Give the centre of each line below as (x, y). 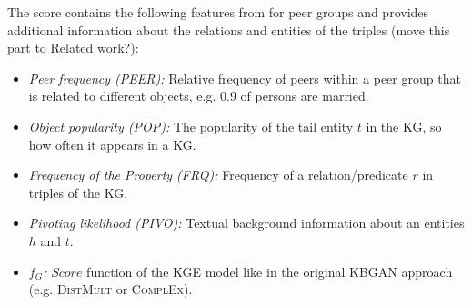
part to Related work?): (73, 48)
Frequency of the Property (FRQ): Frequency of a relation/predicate (218, 175)
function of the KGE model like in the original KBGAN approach (270, 271)
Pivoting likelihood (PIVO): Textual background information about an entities (246, 223)
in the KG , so (404, 126)
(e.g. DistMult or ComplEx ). (110, 289)
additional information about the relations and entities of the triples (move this (229, 30)
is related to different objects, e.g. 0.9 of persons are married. (199, 96)
